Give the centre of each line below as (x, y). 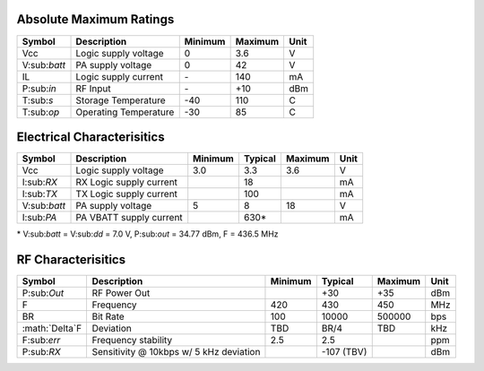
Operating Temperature (125, 112)
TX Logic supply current (127, 194)
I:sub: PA (39, 218)
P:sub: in (39, 88)
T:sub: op (41, 112)
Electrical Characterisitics (91, 137)
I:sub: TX (40, 194)
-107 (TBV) (344, 351)
